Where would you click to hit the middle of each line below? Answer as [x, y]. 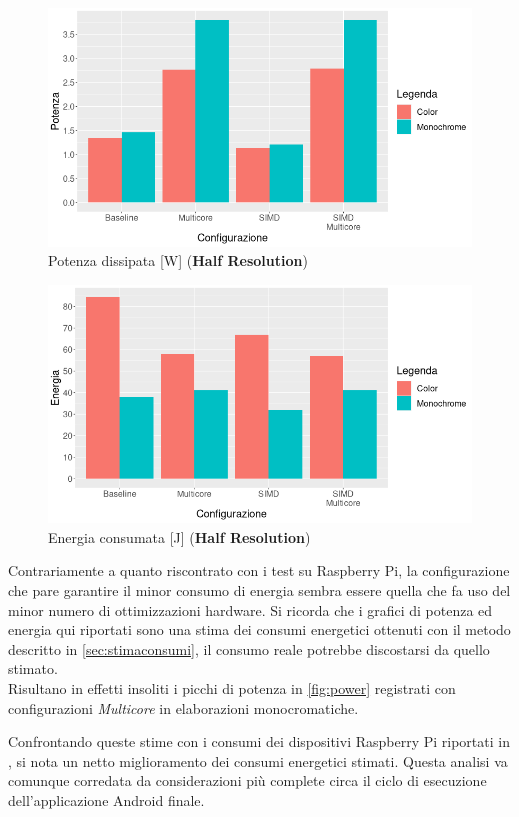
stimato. [33, 668]
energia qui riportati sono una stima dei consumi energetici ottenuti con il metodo [259, 629]
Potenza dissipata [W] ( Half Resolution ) [178, 260]
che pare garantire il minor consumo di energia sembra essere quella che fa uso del [259, 589]
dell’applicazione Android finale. [106, 799]
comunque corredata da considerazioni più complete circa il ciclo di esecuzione [247, 780]
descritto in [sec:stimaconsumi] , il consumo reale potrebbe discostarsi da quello [249, 648]
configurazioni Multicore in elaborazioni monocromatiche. [183, 707]
